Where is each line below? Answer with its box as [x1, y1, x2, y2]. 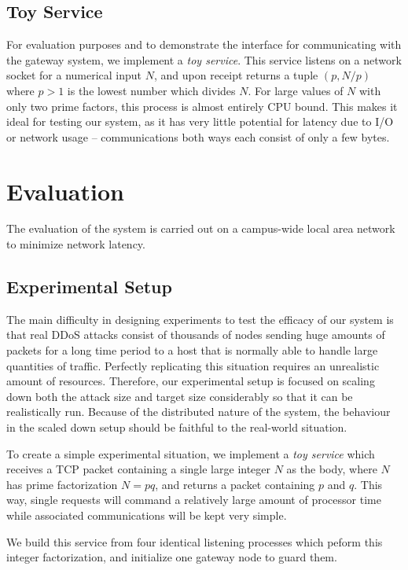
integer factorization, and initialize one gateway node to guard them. [6, 549, 337, 565]
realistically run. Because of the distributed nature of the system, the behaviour [6, 403, 391, 420]
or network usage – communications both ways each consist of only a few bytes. [6, 128, 390, 145]
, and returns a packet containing [155, 476, 315, 492]
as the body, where [286, 461, 377, 477]
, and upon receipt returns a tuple [153, 67, 318, 83]
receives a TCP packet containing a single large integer [6, 461, 271, 477]
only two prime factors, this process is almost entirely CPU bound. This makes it [6, 97, 398, 114]
